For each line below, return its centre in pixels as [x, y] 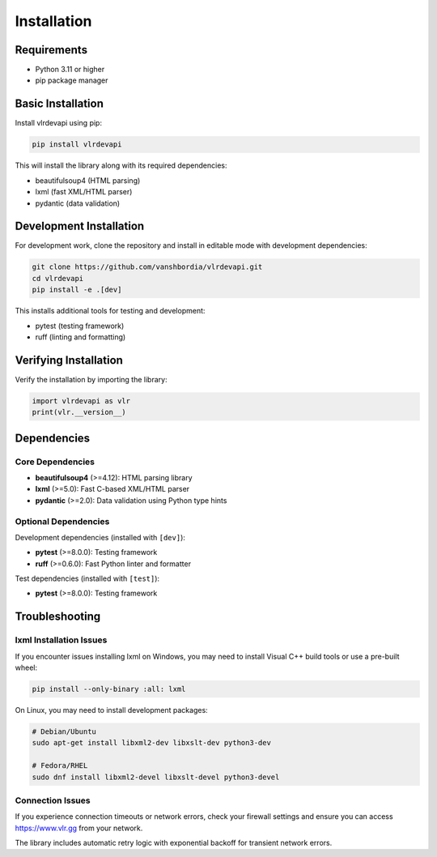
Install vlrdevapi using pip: [59, 123]
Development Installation [80, 226]
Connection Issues [53, 800]
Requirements [51, 50]
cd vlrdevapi [58, 278]
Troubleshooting [58, 617]
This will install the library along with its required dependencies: [121, 165]
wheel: [26, 667]
